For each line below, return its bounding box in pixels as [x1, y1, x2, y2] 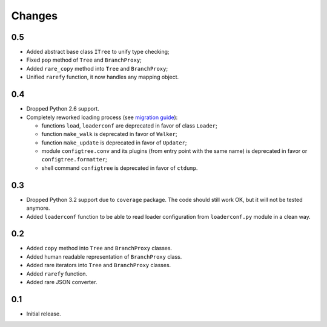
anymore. [26, 204, 50, 212]
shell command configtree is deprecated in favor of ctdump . [41, 164, 198, 172]
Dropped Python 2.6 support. [26, 105, 99, 112]
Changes [11, 9, 58, 22]
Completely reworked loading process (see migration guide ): [26, 114, 178, 121]
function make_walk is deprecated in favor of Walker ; [41, 131, 178, 138]
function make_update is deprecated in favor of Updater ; [41, 139, 187, 146]
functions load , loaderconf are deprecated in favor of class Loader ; [41, 121, 217, 129]
